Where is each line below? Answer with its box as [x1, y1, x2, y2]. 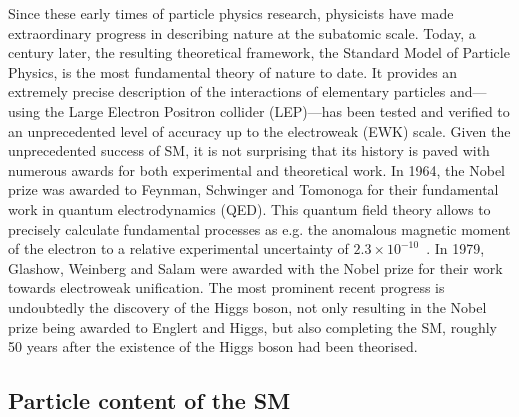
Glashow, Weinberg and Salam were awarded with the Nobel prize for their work [8, 257, 503, 278]
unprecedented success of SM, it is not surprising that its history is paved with [8, 140, 490, 161]
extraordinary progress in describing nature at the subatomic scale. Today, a [8, 22, 476, 43]
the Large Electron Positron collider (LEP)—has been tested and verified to [44, 100, 510, 121]
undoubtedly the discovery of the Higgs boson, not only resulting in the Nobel [8, 296, 487, 317]
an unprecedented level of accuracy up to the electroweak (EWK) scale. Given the [8, 120, 511, 141]
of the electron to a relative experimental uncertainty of [8, 238, 349, 259]
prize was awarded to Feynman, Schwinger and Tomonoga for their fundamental [8, 179, 499, 200]
